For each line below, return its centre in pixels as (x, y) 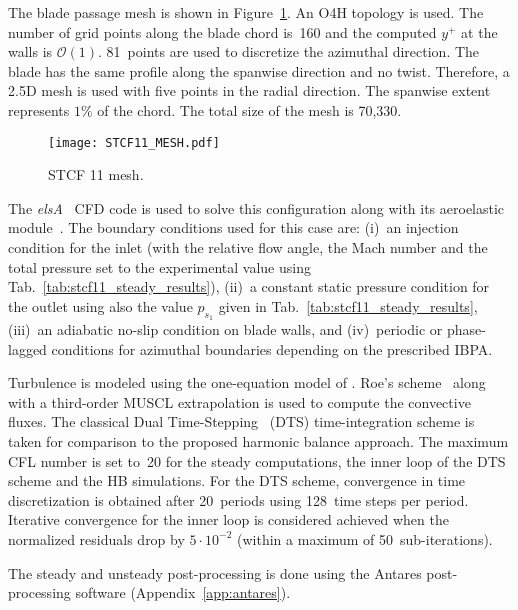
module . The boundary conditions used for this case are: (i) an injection (233, 227)
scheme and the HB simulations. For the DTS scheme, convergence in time (237, 480)
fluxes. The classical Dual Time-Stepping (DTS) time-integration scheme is (241, 421)
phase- (466, 328)
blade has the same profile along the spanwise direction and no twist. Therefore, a (259, 70)
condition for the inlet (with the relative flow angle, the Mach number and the (248, 247)
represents (39, 109)
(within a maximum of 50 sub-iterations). (365, 538)
